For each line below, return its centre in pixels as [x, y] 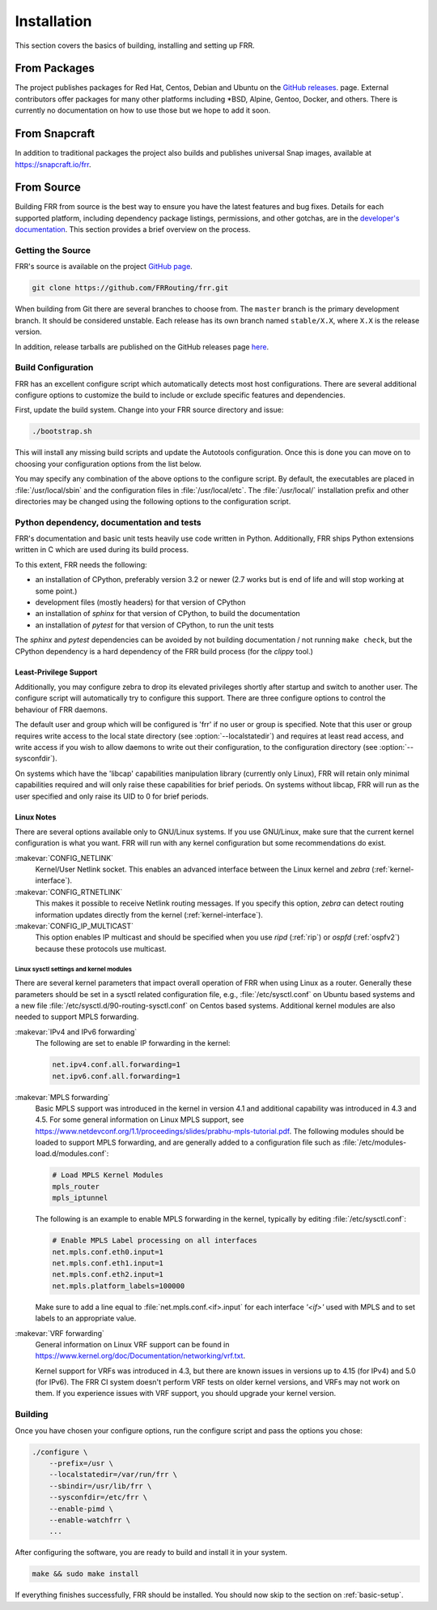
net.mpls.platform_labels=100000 [119, 1286]
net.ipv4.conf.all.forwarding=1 [117, 1065]
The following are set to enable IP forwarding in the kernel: [133, 1043]
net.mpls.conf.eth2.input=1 [108, 1274]
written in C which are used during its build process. [102, 550]
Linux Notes [36, 817]
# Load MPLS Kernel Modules [108, 1175]
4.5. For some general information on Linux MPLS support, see [140, 1120]
